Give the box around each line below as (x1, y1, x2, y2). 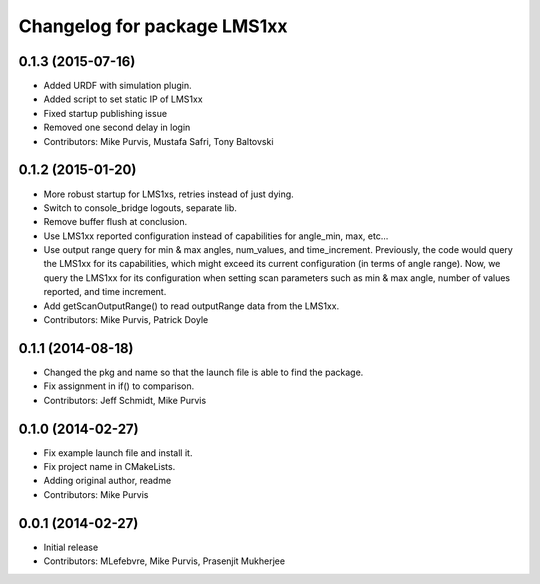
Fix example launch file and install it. (43, 446, 193, 459)
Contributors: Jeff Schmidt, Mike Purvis (43, 394, 207, 406)
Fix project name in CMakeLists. (43, 461, 176, 473)
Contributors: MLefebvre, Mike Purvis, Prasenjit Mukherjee (43, 555, 285, 567)
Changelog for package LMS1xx (18, 15, 288, 37)
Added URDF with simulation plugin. (43, 80, 192, 92)
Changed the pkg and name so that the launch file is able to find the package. (43, 366, 364, 378)
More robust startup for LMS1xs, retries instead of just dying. (43, 188, 294, 200)
